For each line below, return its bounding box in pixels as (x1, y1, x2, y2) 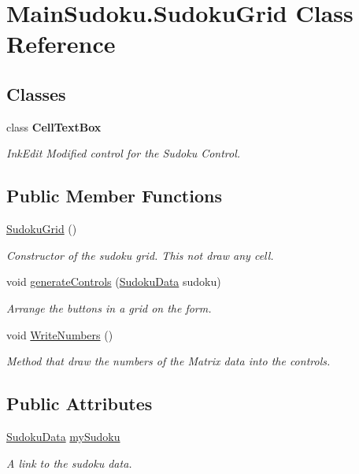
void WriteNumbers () (6, 326, 113, 343)
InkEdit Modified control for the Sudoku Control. (6, 145, 241, 161)
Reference (6, 28, 116, 60)
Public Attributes (6, 391, 153, 416)
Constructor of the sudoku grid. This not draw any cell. (6, 246, 274, 263)
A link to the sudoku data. (6, 454, 132, 471)
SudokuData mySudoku (6, 428, 120, 444)
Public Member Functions (6, 183, 222, 208)
